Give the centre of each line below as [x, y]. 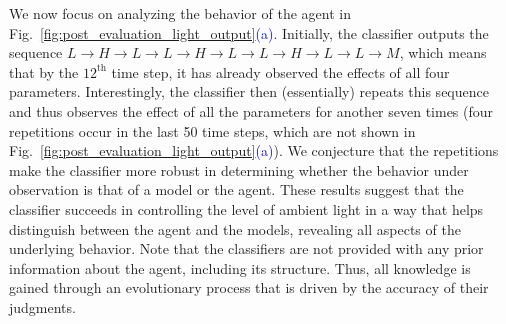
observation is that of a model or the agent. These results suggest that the [236, 189]
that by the [44, 71]
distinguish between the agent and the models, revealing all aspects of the [235, 228]
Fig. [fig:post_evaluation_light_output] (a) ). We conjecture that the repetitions [254, 150]
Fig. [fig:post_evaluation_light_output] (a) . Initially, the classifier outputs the [249, 32]
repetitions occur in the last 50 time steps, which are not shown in [212, 130]
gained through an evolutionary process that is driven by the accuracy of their [249, 287]
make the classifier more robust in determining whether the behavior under [239, 169]
